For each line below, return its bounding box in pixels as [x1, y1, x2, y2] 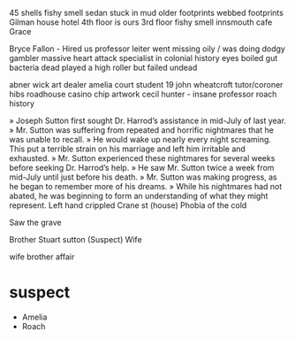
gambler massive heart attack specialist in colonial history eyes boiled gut [9, 53, 278, 63]
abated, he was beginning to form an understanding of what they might [9, 190, 269, 201]
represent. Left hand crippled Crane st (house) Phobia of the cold [9, 200, 247, 211]
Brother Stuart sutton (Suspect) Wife [9, 235, 143, 244]
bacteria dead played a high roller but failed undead [9, 62, 198, 73]
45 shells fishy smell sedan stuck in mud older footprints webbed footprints [9, 8, 284, 18]
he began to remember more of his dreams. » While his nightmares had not [9, 181, 283, 191]
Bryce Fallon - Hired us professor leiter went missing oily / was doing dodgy [9, 43, 285, 54]
